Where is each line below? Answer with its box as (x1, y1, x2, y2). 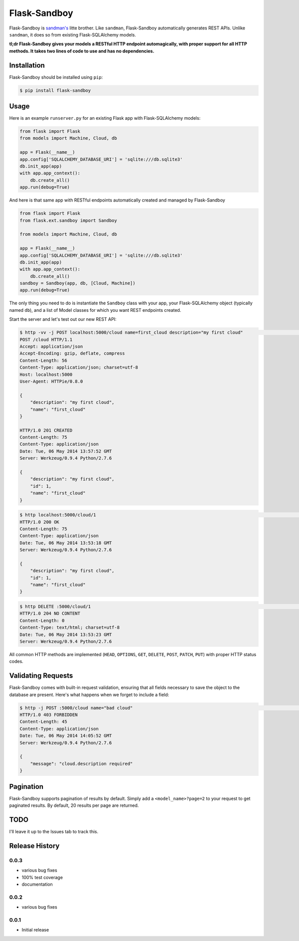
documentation (21, 881, 53, 887)
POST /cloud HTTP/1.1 (19, 337, 73, 342)
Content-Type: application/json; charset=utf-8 (19, 365, 138, 370)
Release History (9, 841, 60, 850)
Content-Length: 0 (19, 618, 65, 623)
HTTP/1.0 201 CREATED (19, 427, 73, 433)
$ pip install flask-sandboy (19, 87, 91, 93)
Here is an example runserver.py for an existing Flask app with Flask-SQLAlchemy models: (9, 115, 201, 121)
